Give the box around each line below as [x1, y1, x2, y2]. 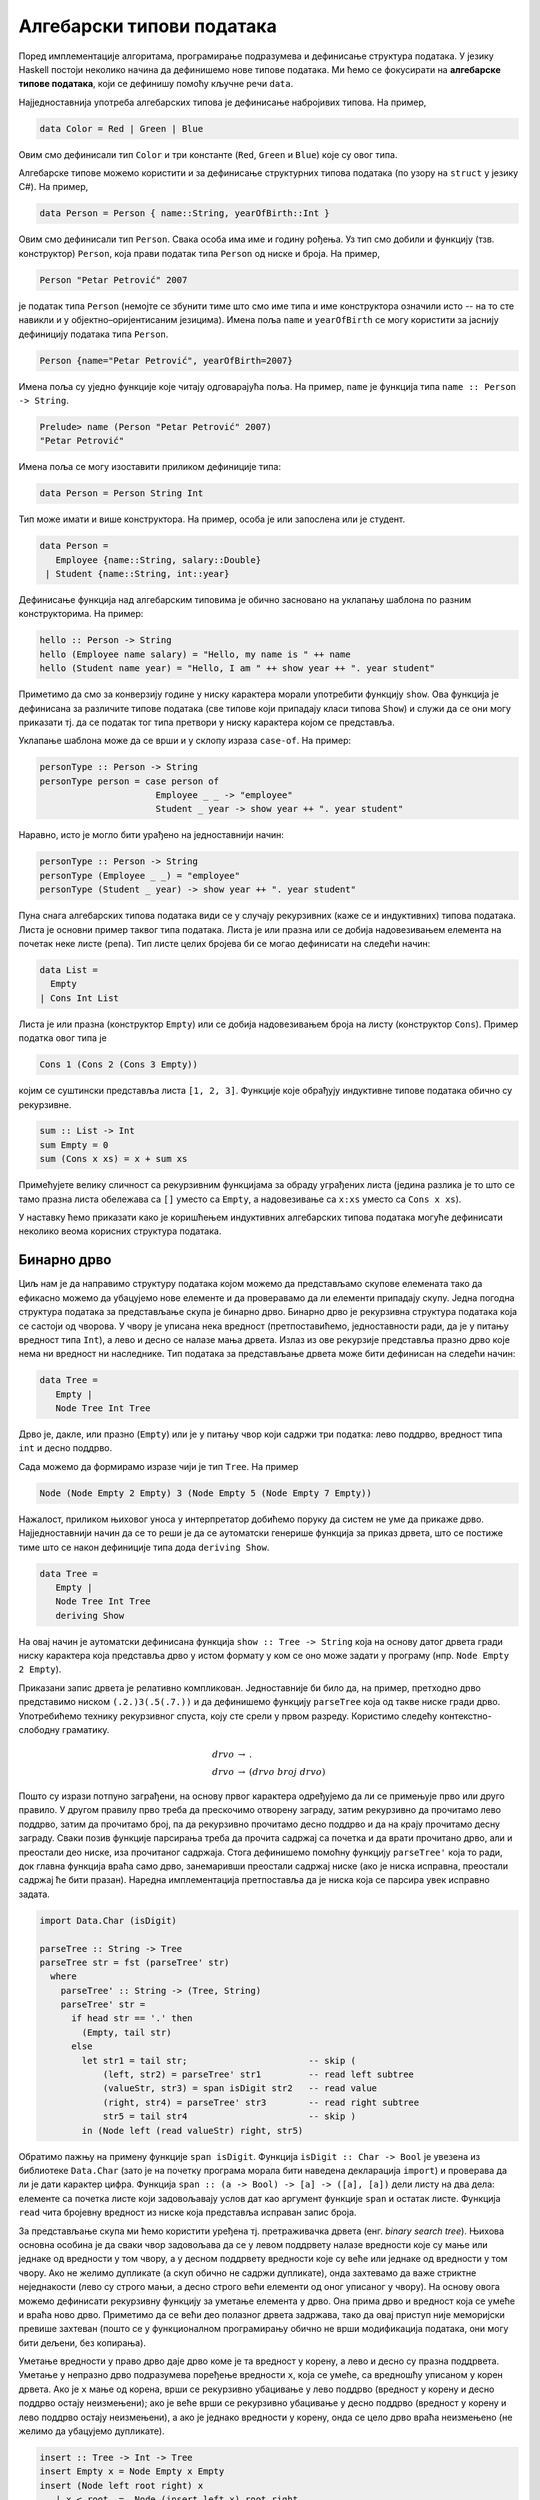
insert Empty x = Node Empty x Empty [39, 2466, 225, 2477]
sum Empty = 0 [39, 1139, 109, 1150]
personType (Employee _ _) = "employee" [39, 870, 240, 881]
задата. [18, 1888, 50, 1900]
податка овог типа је [18, 1032, 107, 1044]
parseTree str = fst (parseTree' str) [39, 1956, 230, 1968]
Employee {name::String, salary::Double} [55, 554, 262, 565]
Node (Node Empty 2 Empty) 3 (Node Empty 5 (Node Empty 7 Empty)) [39, 1487, 372, 1499]
